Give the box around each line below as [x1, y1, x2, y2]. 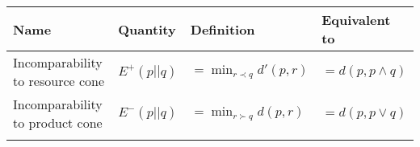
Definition [190, 19, 255, 39]
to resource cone [13, 71, 105, 90]
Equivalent [321, 10, 391, 29]
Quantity [118, 19, 176, 39]
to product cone [13, 113, 103, 132]
